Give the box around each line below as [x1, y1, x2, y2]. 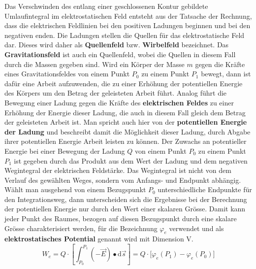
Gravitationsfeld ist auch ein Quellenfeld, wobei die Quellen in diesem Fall [4, 49, 236, 59]
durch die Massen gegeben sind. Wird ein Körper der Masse [4, 59, 185, 69]
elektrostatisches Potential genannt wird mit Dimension [4, 234, 184, 244]
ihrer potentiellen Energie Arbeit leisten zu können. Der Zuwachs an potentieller [4, 136, 247, 146]
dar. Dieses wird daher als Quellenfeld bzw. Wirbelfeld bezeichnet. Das [4, 39, 229, 50]
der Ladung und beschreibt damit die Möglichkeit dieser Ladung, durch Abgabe [4, 126, 251, 136]
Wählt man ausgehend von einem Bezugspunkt [4, 184, 146, 195]
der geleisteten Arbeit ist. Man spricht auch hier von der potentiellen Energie [4, 117, 247, 127]
